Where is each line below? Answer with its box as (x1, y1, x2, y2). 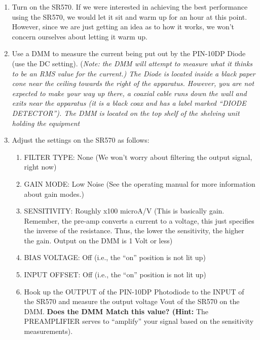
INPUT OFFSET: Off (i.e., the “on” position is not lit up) (24, 269, 206, 280)
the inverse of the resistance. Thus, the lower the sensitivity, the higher (24, 225, 244, 236)
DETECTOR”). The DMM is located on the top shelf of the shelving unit (12, 107, 240, 118)
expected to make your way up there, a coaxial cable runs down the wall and (12, 88, 247, 98)
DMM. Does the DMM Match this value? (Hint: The (24, 306, 208, 316)
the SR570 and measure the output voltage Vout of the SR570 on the (24, 296, 240, 307)
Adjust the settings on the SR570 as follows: (12, 135, 150, 145)
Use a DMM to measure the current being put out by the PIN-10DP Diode (12, 48, 246, 59)
